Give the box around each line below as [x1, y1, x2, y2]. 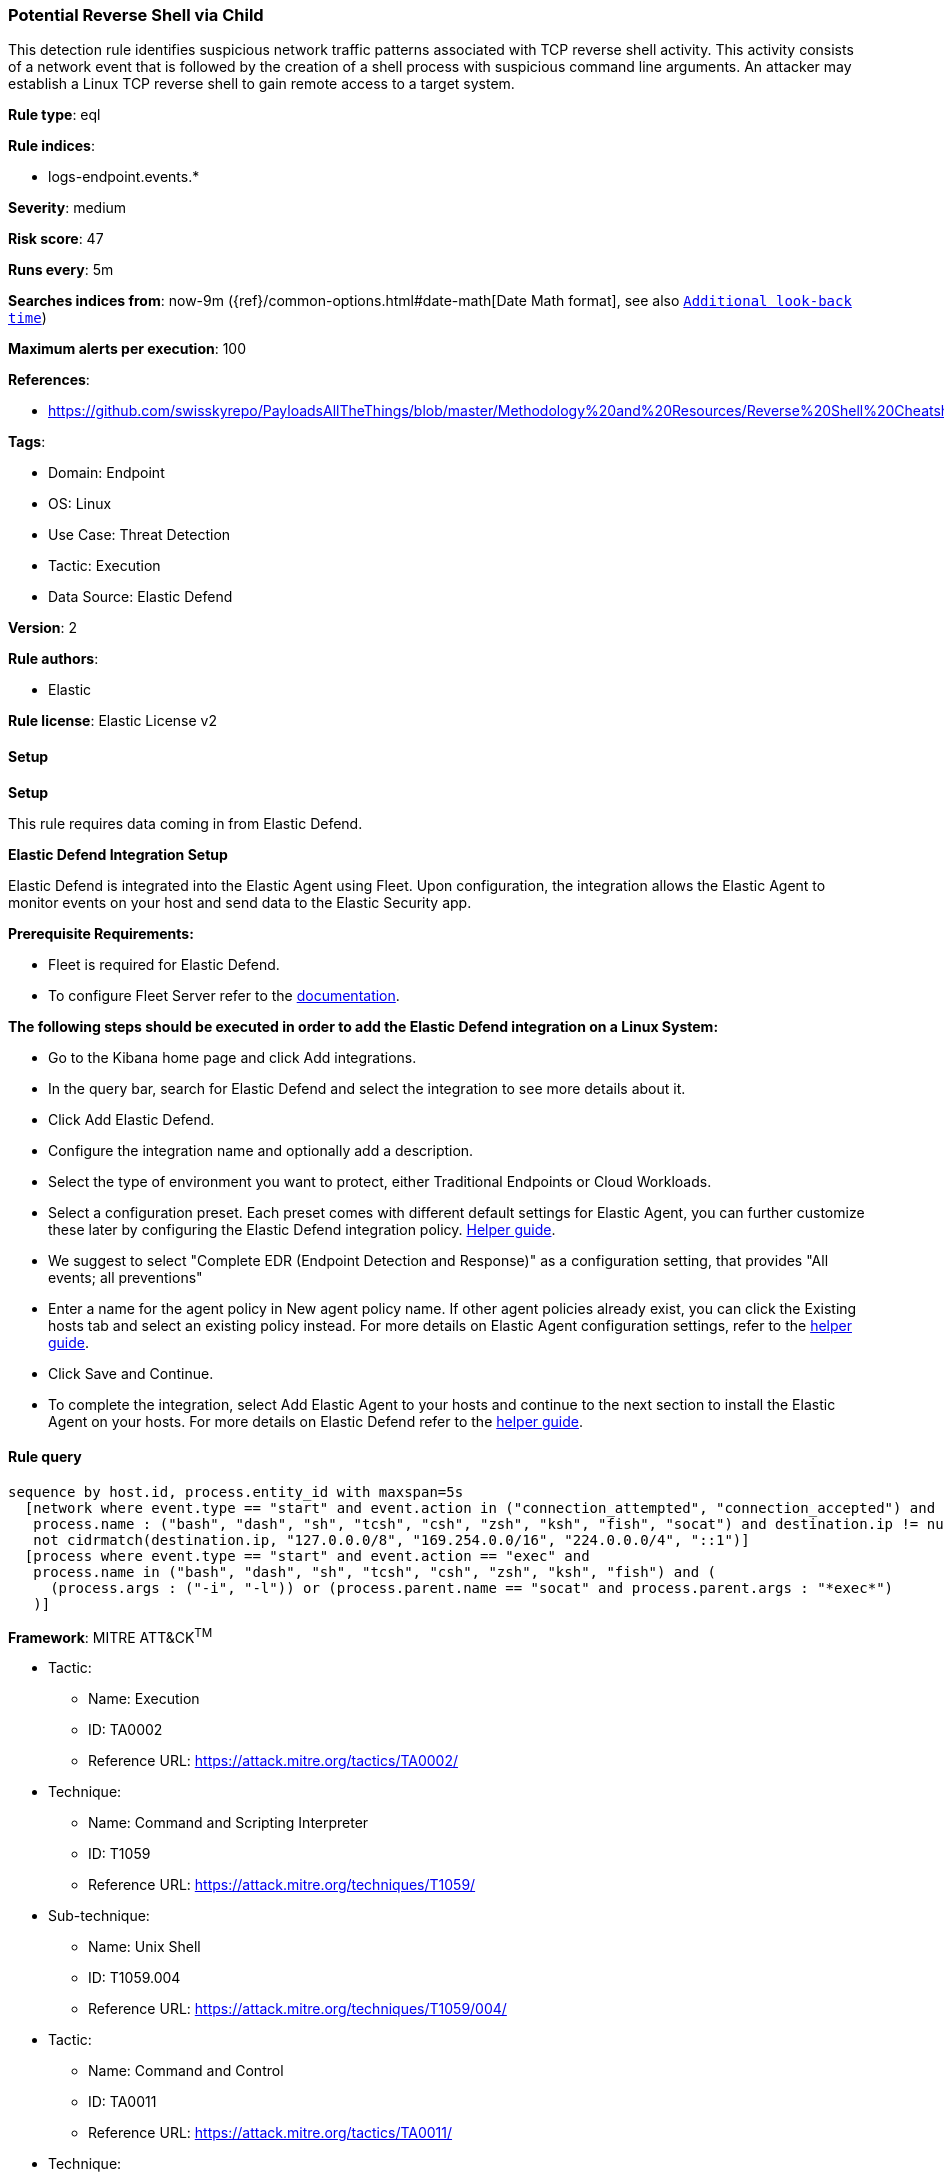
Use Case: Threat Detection [48, 526, 231, 544]
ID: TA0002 [88, 1721, 163, 1739]
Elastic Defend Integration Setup [8, 845, 228, 863]
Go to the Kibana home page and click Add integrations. [48, 1048, 417, 1066]
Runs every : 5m [8, 261, 114, 279]
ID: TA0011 [88, 2093, 157, 2111]
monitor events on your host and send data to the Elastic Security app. [8, 893, 472, 911]
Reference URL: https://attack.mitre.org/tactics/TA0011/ [88, 2124, 453, 2142]
